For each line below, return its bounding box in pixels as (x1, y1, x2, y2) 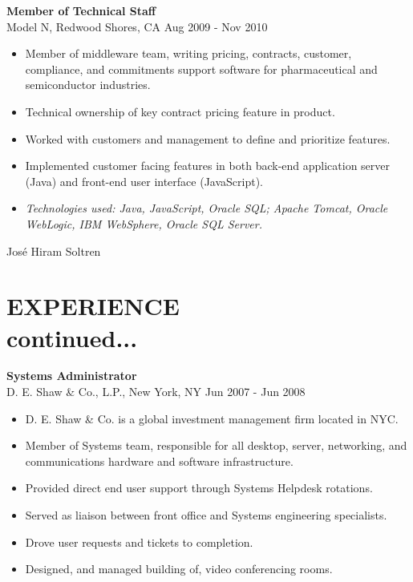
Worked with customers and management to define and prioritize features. (25, 130, 391, 147)
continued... (6, 321, 138, 354)
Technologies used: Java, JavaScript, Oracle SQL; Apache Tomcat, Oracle (25, 200, 388, 216)
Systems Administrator (6, 367, 137, 384)
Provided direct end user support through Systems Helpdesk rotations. (25, 479, 373, 496)
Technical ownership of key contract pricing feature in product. (25, 103, 335, 119)
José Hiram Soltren (6, 242, 101, 259)
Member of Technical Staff (6, 2, 156, 18)
